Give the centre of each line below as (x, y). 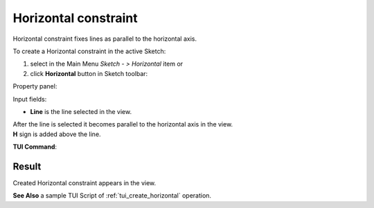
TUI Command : (35, 147)
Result (27, 166)
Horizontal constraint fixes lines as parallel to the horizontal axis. (105, 39)
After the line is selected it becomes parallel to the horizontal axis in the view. (123, 124)
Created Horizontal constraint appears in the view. (84, 182)
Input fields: (30, 99)
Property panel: (35, 86)
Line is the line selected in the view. (81, 111)
